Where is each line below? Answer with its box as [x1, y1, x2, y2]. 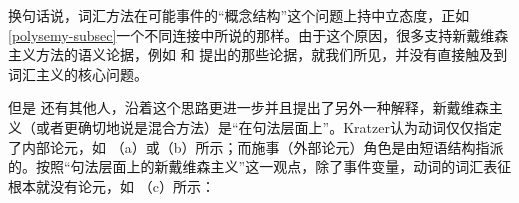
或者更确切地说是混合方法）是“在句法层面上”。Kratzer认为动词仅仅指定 [35, 116, 502, 137]
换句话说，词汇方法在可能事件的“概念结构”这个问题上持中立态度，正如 [8, 5, 470, 25]
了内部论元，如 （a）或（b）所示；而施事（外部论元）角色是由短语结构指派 [8, 136, 504, 157]
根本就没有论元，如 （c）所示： [8, 175, 215, 196]
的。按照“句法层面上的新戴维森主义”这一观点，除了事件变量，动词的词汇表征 [8, 156, 512, 177]
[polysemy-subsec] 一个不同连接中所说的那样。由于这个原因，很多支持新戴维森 [8, 24, 509, 45]
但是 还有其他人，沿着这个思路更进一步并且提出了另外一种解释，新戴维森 [8, 97, 489, 118]
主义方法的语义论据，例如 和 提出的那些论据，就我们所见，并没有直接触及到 [8, 44, 508, 65]
